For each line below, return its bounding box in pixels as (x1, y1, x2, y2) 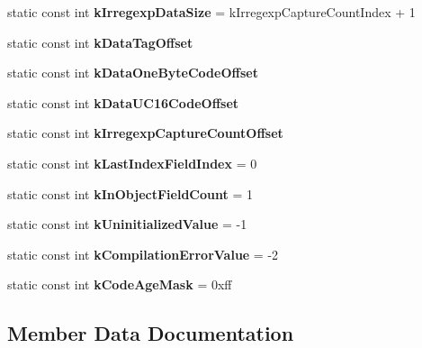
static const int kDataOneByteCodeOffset (7, 63, 258, 82)
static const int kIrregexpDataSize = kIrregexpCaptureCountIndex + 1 (7, 3, 416, 21)
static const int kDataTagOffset (7, 32, 193, 51)
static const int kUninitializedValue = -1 (7, 215, 247, 234)
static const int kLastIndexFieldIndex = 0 (7, 153, 257, 172)
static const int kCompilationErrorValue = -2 (7, 244, 279, 263)
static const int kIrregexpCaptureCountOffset (7, 124, 283, 142)
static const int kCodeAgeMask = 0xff (7, 275, 232, 294)
